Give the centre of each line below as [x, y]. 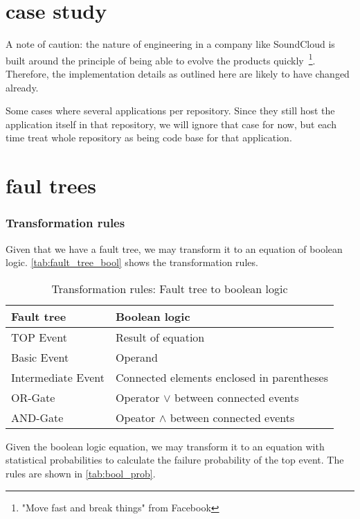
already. [22, 87]
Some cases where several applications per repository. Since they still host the [170, 111]
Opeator [135, 417]
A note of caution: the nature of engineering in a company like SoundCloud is [170, 44]
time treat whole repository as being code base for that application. [149, 138]
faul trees [51, 185]
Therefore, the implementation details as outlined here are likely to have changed [178, 73]
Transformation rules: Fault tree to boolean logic [170, 288]
